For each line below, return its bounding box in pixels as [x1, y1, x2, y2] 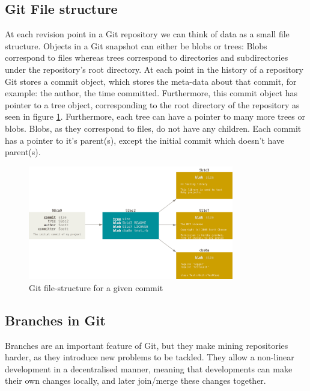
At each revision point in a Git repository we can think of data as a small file [5, 28, 290, 40]
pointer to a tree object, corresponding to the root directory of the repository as [5, 98, 300, 111]
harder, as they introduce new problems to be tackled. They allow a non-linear [5, 351, 294, 363]
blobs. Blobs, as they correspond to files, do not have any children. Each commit [5, 122, 302, 134]
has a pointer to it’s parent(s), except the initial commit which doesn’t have [5, 134, 285, 146]
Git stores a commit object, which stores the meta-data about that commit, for [5, 75, 297, 87]
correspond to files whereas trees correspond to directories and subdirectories [5, 51, 288, 64]
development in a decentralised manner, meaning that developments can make [5, 362, 293, 375]
